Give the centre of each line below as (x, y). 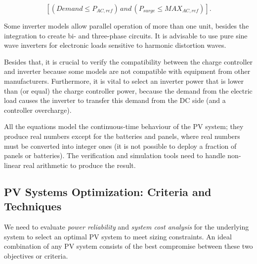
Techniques (33, 206)
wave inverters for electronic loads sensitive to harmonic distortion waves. (115, 45)
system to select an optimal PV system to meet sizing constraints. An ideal (118, 236)
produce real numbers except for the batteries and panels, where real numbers (122, 136)
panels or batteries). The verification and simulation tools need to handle (115, 155)
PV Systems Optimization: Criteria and (108, 191)
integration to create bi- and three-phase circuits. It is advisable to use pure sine (126, 35)
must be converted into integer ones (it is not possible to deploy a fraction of (120, 146)
